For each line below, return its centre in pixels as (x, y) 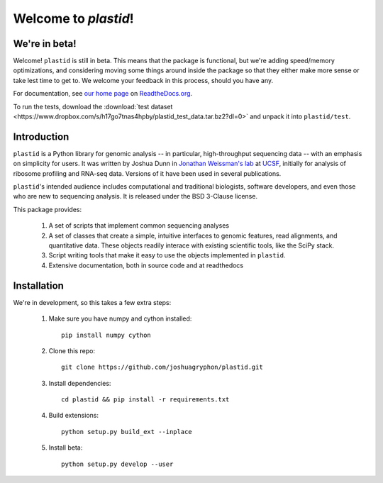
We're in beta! (45, 44)
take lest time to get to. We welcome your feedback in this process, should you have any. (143, 80)
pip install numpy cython (106, 335)
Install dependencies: (80, 383)
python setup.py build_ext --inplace (127, 432)
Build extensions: (74, 416)
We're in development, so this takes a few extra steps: (92, 302)
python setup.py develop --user (117, 464)
